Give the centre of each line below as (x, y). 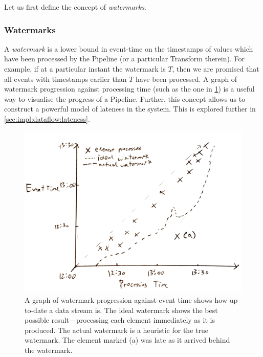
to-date (36, 310)
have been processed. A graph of (186, 79)
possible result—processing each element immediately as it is (120, 320)
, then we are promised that (216, 69)
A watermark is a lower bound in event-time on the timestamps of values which (129, 48)
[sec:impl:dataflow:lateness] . (47, 118)
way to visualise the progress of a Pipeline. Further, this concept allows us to (125, 98)
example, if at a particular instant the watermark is (85, 69)
